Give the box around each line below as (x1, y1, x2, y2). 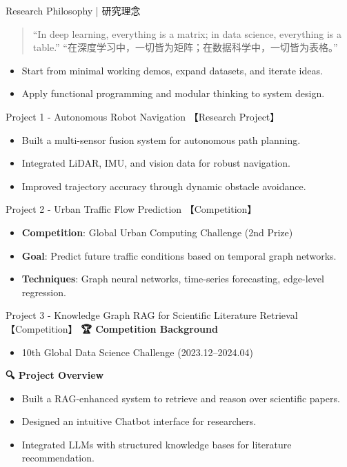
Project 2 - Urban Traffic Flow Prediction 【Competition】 (6, 202, 257, 216)
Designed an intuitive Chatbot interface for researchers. (21, 414, 257, 428)
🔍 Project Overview (6, 368, 104, 382)
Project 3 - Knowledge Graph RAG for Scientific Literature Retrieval (6, 308, 298, 322)
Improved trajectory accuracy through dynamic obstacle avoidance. (21, 178, 306, 193)
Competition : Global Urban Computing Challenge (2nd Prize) (21, 225, 293, 239)
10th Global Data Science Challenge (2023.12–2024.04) (21, 344, 253, 359)
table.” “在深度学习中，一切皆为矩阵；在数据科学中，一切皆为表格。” (32, 40, 338, 54)
